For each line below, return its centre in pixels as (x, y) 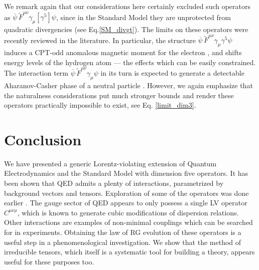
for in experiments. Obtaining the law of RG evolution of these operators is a (123, 232)
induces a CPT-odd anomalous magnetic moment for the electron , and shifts (123, 52)
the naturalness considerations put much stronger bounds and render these (119, 95)
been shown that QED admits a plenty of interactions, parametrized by (114, 183)
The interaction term (36, 73)
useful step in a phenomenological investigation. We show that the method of (123, 242)
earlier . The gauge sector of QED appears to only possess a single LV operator (126, 203)
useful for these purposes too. (49, 261)
